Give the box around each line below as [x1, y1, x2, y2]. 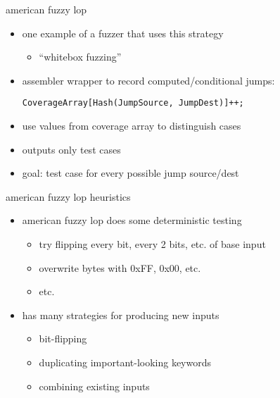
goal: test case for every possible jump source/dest [22, 166, 239, 180]
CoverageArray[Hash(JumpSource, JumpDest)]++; [22, 98, 244, 108]
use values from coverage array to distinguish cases [22, 118, 241, 133]
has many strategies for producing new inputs [22, 307, 219, 322]
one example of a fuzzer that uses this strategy [22, 25, 224, 40]
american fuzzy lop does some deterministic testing [22, 213, 242, 228]
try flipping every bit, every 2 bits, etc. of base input [39, 237, 266, 251]
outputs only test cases [22, 142, 121, 156]
